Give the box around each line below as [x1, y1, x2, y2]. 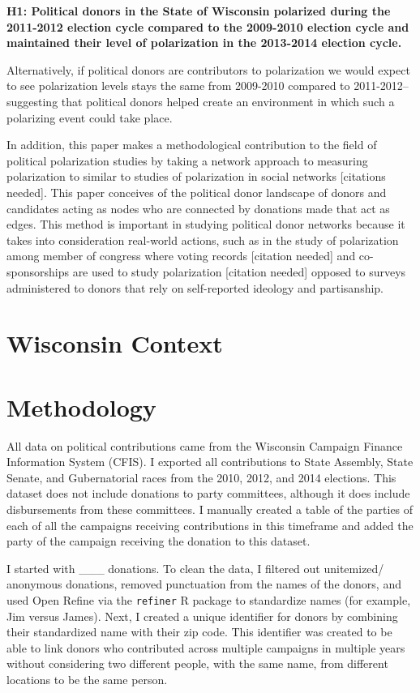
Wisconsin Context [6, 327, 223, 360]
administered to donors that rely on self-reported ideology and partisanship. [6, 279, 384, 296]
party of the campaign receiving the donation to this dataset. [6, 533, 311, 550]
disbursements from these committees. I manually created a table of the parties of [6, 500, 414, 517]
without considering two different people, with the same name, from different [6, 655, 388, 672]
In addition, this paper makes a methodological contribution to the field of [6, 136, 377, 153]
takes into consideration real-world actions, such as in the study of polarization [6, 231, 399, 248]
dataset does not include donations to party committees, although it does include [6, 485, 410, 502]
